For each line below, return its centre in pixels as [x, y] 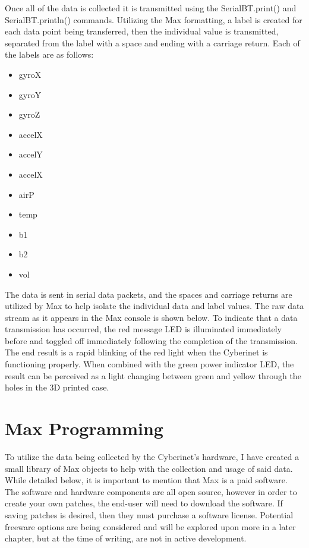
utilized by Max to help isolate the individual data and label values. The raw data [154, 306]
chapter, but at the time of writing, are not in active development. [126, 538]
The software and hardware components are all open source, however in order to [151, 491]
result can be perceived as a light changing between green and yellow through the [153, 375]
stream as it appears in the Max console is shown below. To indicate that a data [151, 317]
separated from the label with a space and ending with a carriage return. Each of [152, 42]
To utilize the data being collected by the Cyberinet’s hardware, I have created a [152, 456]
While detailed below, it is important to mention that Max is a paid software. [146, 480]
